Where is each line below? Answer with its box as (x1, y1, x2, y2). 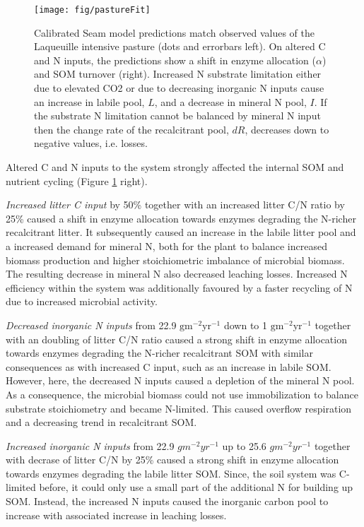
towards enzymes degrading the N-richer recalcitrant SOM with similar (6, 345, 313, 360)
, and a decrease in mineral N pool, (154, 94, 307, 109)
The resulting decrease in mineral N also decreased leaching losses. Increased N (6, 266, 348, 281)
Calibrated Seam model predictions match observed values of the (34, 25, 315, 40)
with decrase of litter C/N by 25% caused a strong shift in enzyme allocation (6, 452, 339, 467)
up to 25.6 (222, 438, 266, 453)
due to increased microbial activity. (6, 294, 158, 309)
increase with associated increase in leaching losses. (6, 507, 227, 522)
